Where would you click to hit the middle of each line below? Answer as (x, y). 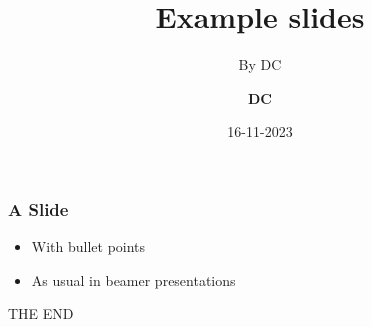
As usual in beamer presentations (133, 279)
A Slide (38, 208)
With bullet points (88, 246)
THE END (41, 313)
